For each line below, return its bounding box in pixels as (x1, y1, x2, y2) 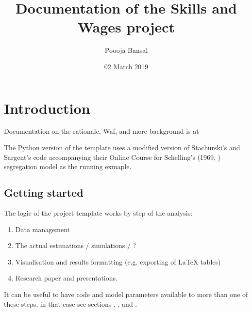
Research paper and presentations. (15, 273, 118, 283)
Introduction (4, 98, 90, 118)
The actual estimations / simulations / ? (15, 240, 136, 250)
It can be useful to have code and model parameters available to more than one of (4, 289, 248, 299)
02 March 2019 (104, 61, 149, 71)
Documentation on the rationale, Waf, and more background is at (4, 126, 199, 136)
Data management (15, 224, 70, 234)
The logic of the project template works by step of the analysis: (4, 208, 193, 218)
